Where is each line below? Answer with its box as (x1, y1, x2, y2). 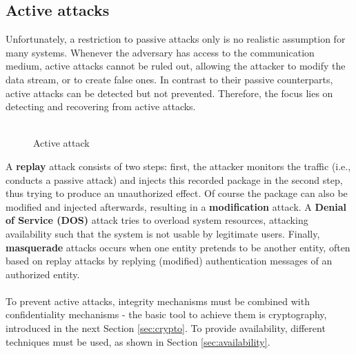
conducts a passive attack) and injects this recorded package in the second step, (6, 172, 343, 187)
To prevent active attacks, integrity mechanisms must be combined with (6, 293, 310, 308)
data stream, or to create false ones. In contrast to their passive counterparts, (6, 72, 333, 86)
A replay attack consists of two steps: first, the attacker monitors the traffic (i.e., (6, 158, 351, 173)
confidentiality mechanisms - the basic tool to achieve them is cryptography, (6, 307, 327, 322)
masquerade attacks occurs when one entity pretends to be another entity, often (6, 240, 350, 254)
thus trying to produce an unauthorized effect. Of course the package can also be (6, 186, 348, 200)
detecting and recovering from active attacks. (6, 99, 196, 114)
